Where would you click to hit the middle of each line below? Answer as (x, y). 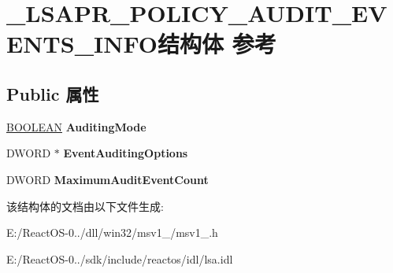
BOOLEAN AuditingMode (76, 126)
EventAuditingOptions (126, 153)
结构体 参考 (217, 44)
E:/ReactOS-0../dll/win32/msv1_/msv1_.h (112, 232)
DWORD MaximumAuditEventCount (108, 179)
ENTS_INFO (82, 44)
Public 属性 (53, 93)
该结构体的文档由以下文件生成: (85, 206)
